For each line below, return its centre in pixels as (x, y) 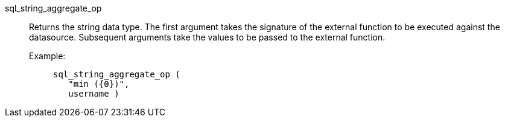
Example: (47, 56)
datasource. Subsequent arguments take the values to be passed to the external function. (207, 37)
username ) (94, 94)
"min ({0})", (99, 84)
